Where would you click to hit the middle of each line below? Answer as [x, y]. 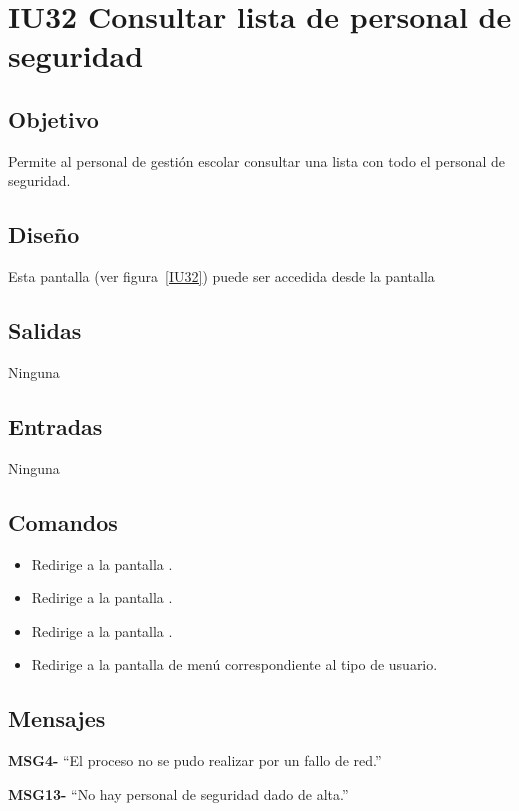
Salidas [45, 330]
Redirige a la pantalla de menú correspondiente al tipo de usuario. [234, 664]
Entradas [55, 425]
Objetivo [53, 118]
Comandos [63, 521]
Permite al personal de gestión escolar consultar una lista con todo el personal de [257, 160]
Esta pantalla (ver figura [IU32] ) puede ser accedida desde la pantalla [221, 276]
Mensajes [57, 718]
